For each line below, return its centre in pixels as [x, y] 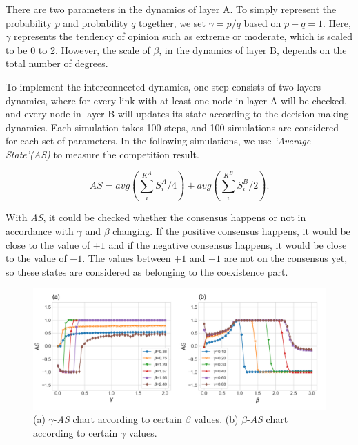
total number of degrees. [57, 63]
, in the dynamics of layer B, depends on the [253, 49]
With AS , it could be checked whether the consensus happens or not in [156, 217]
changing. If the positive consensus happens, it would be [231, 230]
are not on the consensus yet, [286, 258]
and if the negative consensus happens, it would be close [228, 244]
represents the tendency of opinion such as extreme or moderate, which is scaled [183, 36]
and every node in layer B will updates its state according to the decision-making [177, 114]
